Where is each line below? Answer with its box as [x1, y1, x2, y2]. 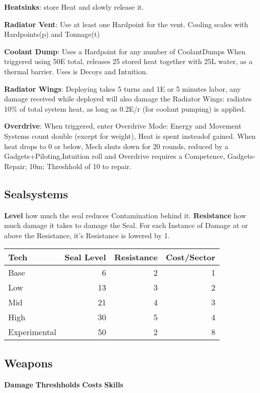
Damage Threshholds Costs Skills [4, 379, 123, 389]
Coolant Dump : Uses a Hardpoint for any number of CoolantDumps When [4, 46, 246, 56]
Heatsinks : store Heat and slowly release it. [4, 2, 144, 12]
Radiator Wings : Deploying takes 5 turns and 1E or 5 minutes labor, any [4, 83, 241, 94]
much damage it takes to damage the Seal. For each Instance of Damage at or [4, 220, 248, 231]
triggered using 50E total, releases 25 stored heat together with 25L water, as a [4, 56, 253, 67]
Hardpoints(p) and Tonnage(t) [4, 29, 100, 39]
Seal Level [64, 251, 106, 263]
